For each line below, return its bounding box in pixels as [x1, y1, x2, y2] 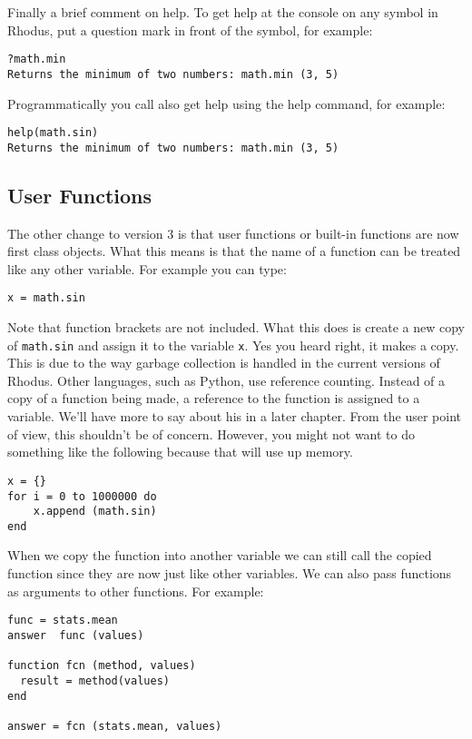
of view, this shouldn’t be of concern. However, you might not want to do [7, 424, 416, 443]
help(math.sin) [7, 126, 99, 140]
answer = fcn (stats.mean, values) [7, 719, 222, 733]
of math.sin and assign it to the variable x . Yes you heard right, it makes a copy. [7, 335, 459, 354]
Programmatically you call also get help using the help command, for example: [7, 94, 446, 113]
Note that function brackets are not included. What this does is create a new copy [7, 318, 466, 337]
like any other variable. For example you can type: [7, 259, 287, 278]
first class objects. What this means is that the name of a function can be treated [7, 241, 461, 261]
